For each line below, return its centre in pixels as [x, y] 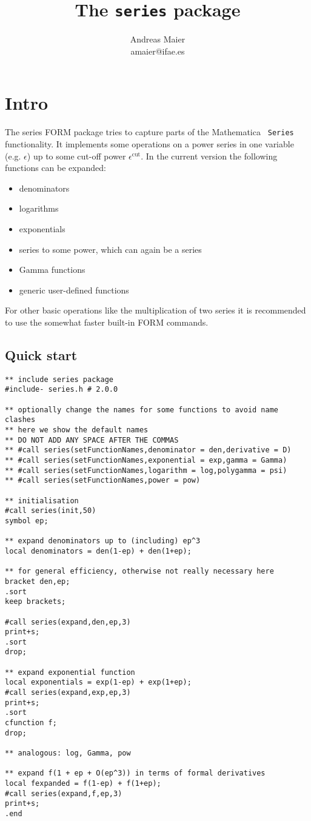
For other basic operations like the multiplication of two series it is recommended [155, 310]
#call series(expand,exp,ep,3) [68, 693]
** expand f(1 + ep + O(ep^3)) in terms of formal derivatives [135, 773]
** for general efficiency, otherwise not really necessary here [139, 571]
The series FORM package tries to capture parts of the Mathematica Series [149, 132]
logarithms [39, 208]
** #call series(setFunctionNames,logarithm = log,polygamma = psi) [146, 470]
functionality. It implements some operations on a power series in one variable [149, 144]
